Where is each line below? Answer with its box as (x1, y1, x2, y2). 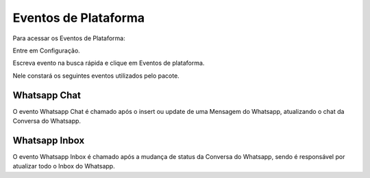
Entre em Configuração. (12, 46, 80, 55)
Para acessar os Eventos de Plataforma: (12, 34, 126, 42)
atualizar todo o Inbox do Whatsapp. (12, 162, 116, 170)
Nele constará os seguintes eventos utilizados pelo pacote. (12, 72, 180, 80)
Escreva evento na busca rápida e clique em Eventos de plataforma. (12, 59, 205, 68)
